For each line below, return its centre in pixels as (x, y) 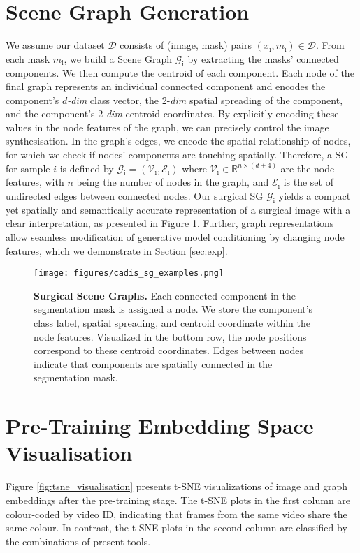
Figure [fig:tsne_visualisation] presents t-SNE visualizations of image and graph (177, 486)
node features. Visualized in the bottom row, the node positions (170, 336)
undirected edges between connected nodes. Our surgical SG (135, 196)
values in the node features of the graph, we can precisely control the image (167, 127)
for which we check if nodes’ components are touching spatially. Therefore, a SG (177, 155)
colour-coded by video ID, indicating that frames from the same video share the (177, 514)
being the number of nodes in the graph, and (173, 182)
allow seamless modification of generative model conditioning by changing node (175, 237)
